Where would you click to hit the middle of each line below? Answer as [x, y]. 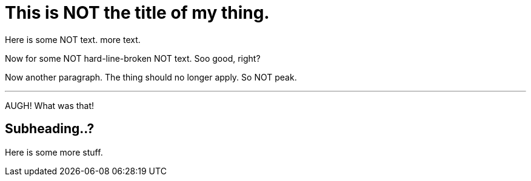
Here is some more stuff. [54, 152]
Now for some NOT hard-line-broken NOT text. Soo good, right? [133, 58]
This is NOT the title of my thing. [137, 13]
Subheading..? [50, 129]
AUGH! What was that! [50, 105]
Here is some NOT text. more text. [73, 39]
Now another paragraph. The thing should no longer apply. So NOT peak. [151, 77]
